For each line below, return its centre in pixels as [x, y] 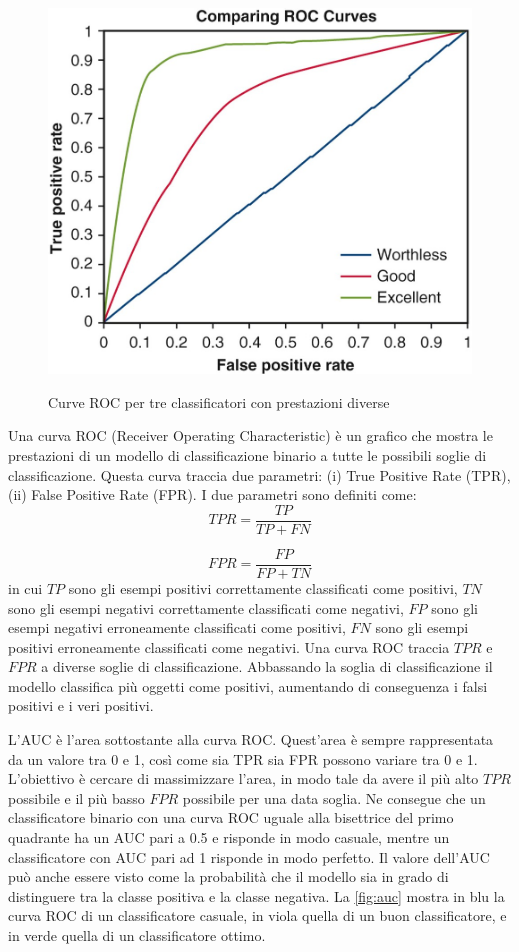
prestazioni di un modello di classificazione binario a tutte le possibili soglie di [247, 455]
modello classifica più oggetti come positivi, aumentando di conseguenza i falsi [248, 685]
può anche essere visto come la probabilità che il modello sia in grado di [228, 876]
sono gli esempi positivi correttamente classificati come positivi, [263, 587]
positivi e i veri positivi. [81, 705]
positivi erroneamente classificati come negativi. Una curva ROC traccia [229, 646]
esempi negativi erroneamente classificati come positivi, [177, 627]
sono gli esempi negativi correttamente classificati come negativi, [206, 607]
